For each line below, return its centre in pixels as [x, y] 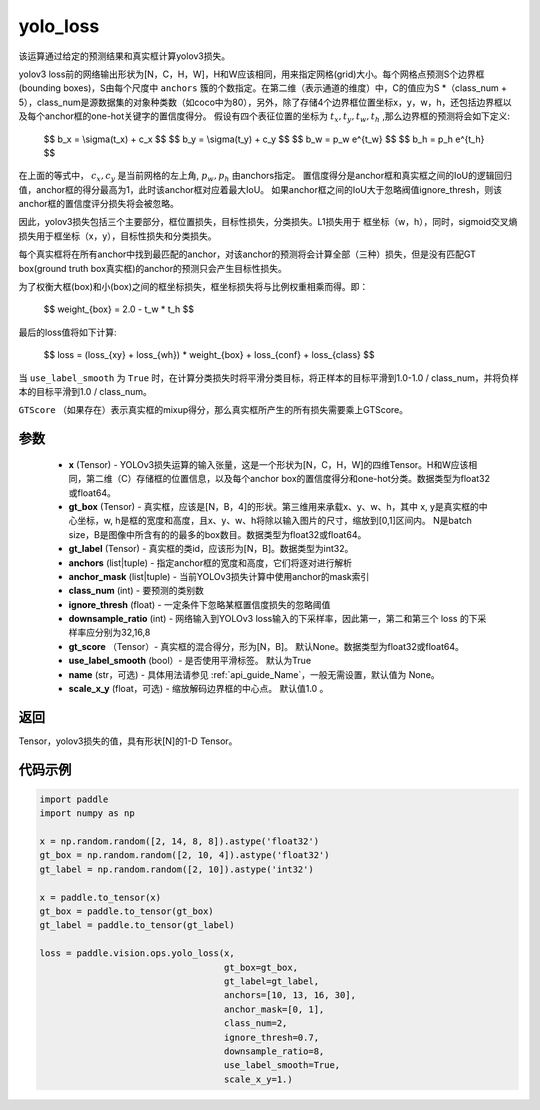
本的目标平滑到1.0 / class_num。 [85, 391]
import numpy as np [87, 813]
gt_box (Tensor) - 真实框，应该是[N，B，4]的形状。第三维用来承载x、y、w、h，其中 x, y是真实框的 [273, 506]
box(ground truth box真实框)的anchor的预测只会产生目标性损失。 [152, 268]
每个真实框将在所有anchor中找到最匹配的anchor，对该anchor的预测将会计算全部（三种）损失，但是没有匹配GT [247, 254]
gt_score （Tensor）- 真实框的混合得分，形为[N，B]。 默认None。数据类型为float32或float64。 [266, 646]
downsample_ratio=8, [274, 1051]
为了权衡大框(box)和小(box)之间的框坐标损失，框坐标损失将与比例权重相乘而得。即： [193, 287]
